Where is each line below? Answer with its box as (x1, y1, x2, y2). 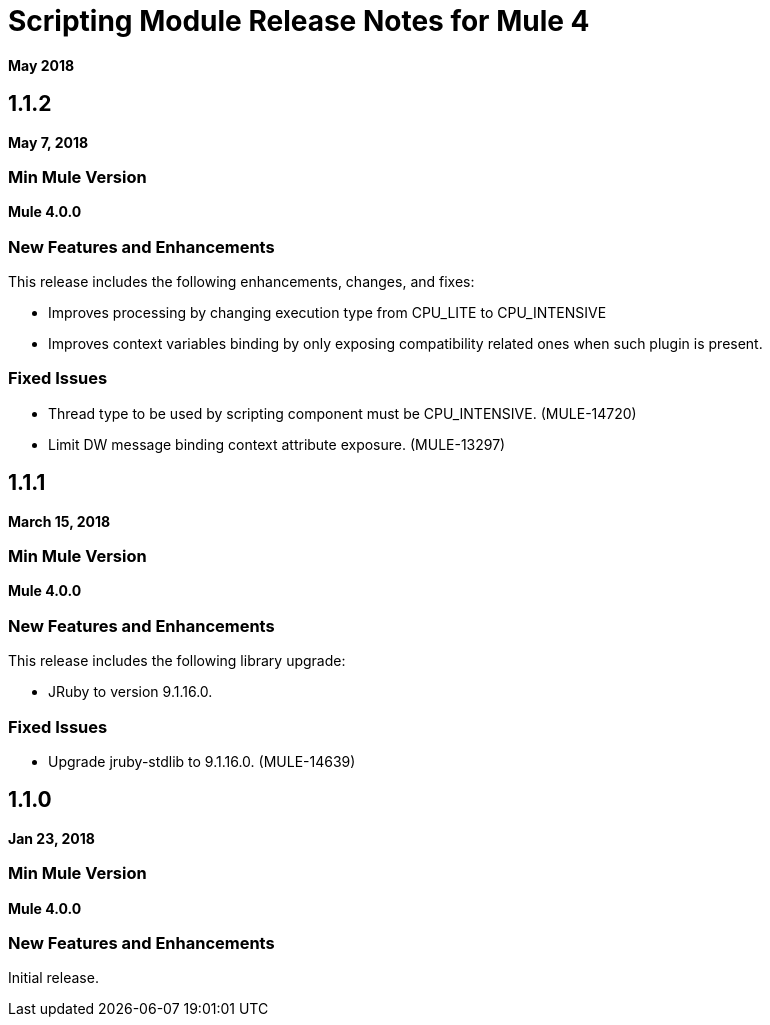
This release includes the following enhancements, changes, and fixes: (8, 273, 475, 291)
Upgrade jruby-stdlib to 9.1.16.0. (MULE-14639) (48, 752, 356, 770)
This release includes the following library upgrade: (8, 652, 346, 670)
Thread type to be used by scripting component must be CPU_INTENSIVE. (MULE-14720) (48, 404, 637, 422)
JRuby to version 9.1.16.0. (48, 683, 213, 701)
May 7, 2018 (8, 133, 89, 151)
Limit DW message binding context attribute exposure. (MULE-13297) (48, 435, 506, 453)
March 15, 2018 (8, 512, 111, 530)
